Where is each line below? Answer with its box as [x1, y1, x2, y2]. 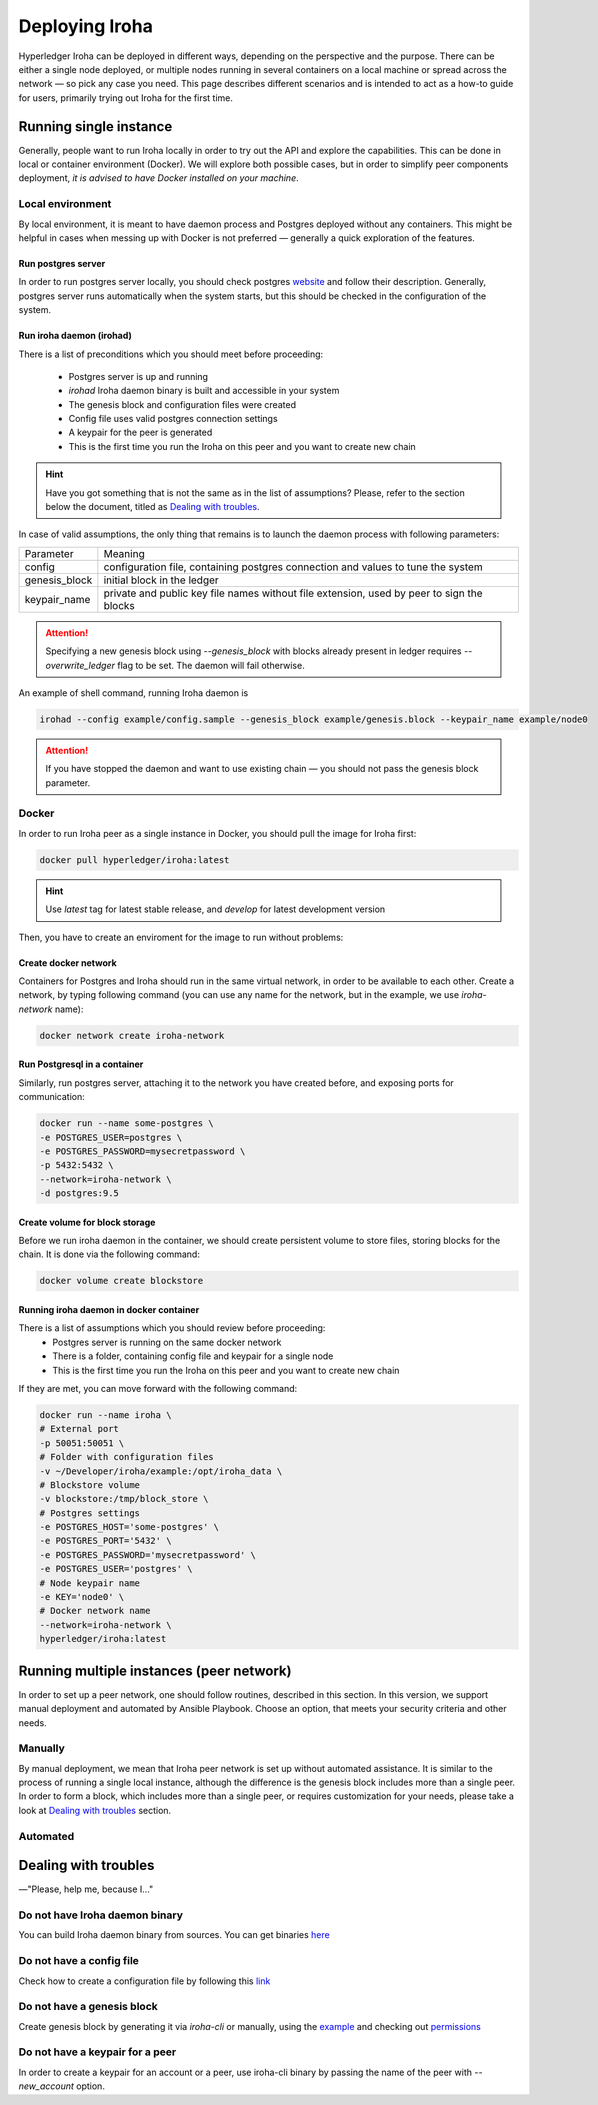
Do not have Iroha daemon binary [18, 1908, 184, 1922]
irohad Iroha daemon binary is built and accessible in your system [68, 385, 340, 397]
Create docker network [18, 956, 117, 969]
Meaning [103, 546, 145, 560]
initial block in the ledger [103, 573, 219, 587]
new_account [18, 2080, 75, 2092]
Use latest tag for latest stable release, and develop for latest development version [45, 903, 386, 915]
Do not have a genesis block [18, 2000, 159, 2014]
